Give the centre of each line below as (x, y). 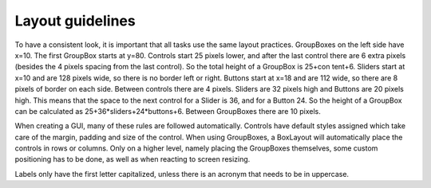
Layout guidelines (75, 21)
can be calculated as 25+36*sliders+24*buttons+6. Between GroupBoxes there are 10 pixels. (168, 111)
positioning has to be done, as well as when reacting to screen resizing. (132, 159)
